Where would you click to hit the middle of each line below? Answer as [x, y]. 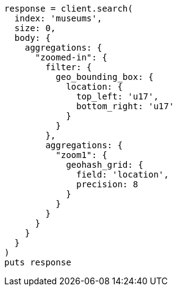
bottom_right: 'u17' [125, 106]
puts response [38, 262]
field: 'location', [123, 174]
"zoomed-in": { [71, 57]
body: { [32, 38]
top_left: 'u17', [117, 96]
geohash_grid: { [105, 165]
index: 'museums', [58, 18]
